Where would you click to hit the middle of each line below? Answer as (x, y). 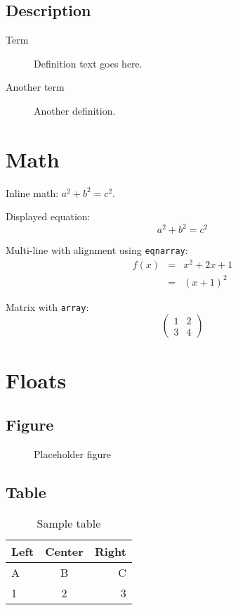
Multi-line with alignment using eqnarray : (97, 250)
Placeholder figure (72, 453)
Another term (35, 87)
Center (64, 551)
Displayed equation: (48, 216)
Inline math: (32, 192)
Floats (36, 380)
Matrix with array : (47, 306)
